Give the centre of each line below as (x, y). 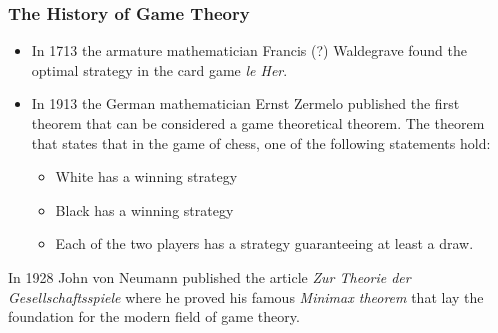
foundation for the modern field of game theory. (154, 316)
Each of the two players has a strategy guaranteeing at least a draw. (264, 243)
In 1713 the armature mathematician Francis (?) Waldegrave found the (249, 50)
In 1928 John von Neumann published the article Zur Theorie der (209, 276)
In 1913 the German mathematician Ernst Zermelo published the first (245, 103)
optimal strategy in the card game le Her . (159, 69)
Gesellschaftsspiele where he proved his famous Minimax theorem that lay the (246, 296)
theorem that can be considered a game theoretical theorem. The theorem (258, 123)
